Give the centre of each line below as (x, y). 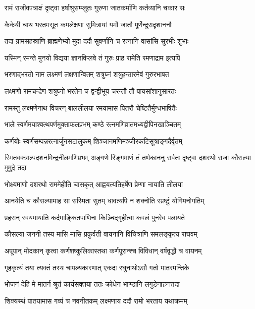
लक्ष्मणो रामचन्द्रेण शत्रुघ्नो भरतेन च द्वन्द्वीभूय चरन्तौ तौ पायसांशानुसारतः (90, 91)
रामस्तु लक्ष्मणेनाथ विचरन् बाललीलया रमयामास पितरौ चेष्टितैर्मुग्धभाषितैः (91, 107)
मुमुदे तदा (16, 167)
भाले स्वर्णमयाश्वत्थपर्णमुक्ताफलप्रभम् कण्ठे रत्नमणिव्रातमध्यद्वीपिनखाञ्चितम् (93, 124)
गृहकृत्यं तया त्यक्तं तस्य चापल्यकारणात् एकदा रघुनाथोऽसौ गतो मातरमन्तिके (97, 267)
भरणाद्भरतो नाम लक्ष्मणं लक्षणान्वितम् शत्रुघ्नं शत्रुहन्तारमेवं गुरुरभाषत (87, 74)
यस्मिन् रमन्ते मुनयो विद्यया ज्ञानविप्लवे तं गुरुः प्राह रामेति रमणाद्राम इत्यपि (92, 57)
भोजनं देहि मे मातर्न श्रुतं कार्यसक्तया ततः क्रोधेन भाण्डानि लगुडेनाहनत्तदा (92, 284)
